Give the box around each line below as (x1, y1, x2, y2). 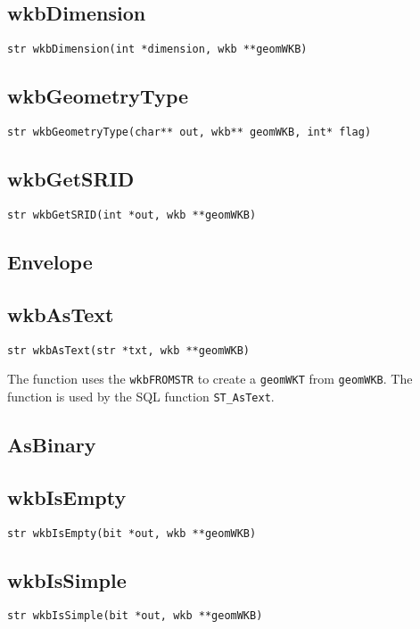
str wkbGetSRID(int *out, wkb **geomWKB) (7, 208, 257, 221)
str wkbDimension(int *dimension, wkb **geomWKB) (7, 43, 308, 56)
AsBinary (7, 430, 96, 458)
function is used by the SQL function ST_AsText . (7, 386, 275, 405)
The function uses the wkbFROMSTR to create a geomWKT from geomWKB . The (7, 369, 413, 388)
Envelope (7, 247, 93, 275)
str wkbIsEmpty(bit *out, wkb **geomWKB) (7, 526, 257, 540)
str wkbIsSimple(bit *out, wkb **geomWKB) (7, 609, 263, 623)
